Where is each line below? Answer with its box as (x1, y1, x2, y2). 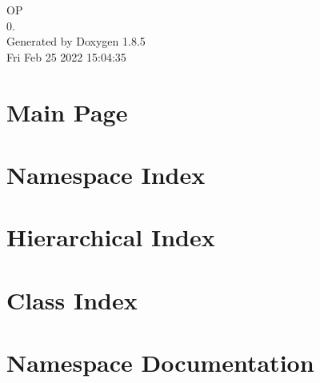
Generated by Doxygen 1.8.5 (6, 33, 146, 50)
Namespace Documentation (6, 346, 314, 379)
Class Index (6, 283, 138, 316)
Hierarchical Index (6, 221, 215, 253)
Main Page (6, 95, 128, 128)
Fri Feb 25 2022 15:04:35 (6, 48, 126, 65)
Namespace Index (6, 158, 206, 190)
